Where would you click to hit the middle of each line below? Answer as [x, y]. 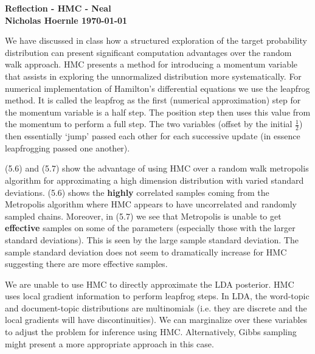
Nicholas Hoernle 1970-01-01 [66, 20]
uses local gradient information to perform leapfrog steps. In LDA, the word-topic [157, 296]
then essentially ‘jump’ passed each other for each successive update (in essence [153, 136]
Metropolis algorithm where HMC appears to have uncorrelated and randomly [151, 204]
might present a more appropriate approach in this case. [109, 343]
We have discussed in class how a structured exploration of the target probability [156, 40]
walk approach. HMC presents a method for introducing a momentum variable [151, 64]
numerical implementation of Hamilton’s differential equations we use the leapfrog [157, 88]
